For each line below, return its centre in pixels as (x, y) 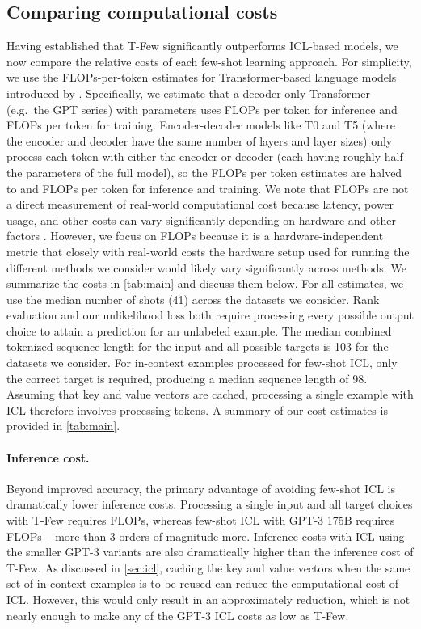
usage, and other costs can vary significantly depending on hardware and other (201, 220)
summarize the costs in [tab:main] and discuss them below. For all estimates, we (205, 283)
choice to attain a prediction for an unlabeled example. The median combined (199, 330)
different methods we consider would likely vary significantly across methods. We (206, 267)
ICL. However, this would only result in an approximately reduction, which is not (208, 599)
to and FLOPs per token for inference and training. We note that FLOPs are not (208, 188)
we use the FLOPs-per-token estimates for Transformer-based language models (202, 77)
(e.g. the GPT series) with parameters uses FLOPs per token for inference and (202, 109)
